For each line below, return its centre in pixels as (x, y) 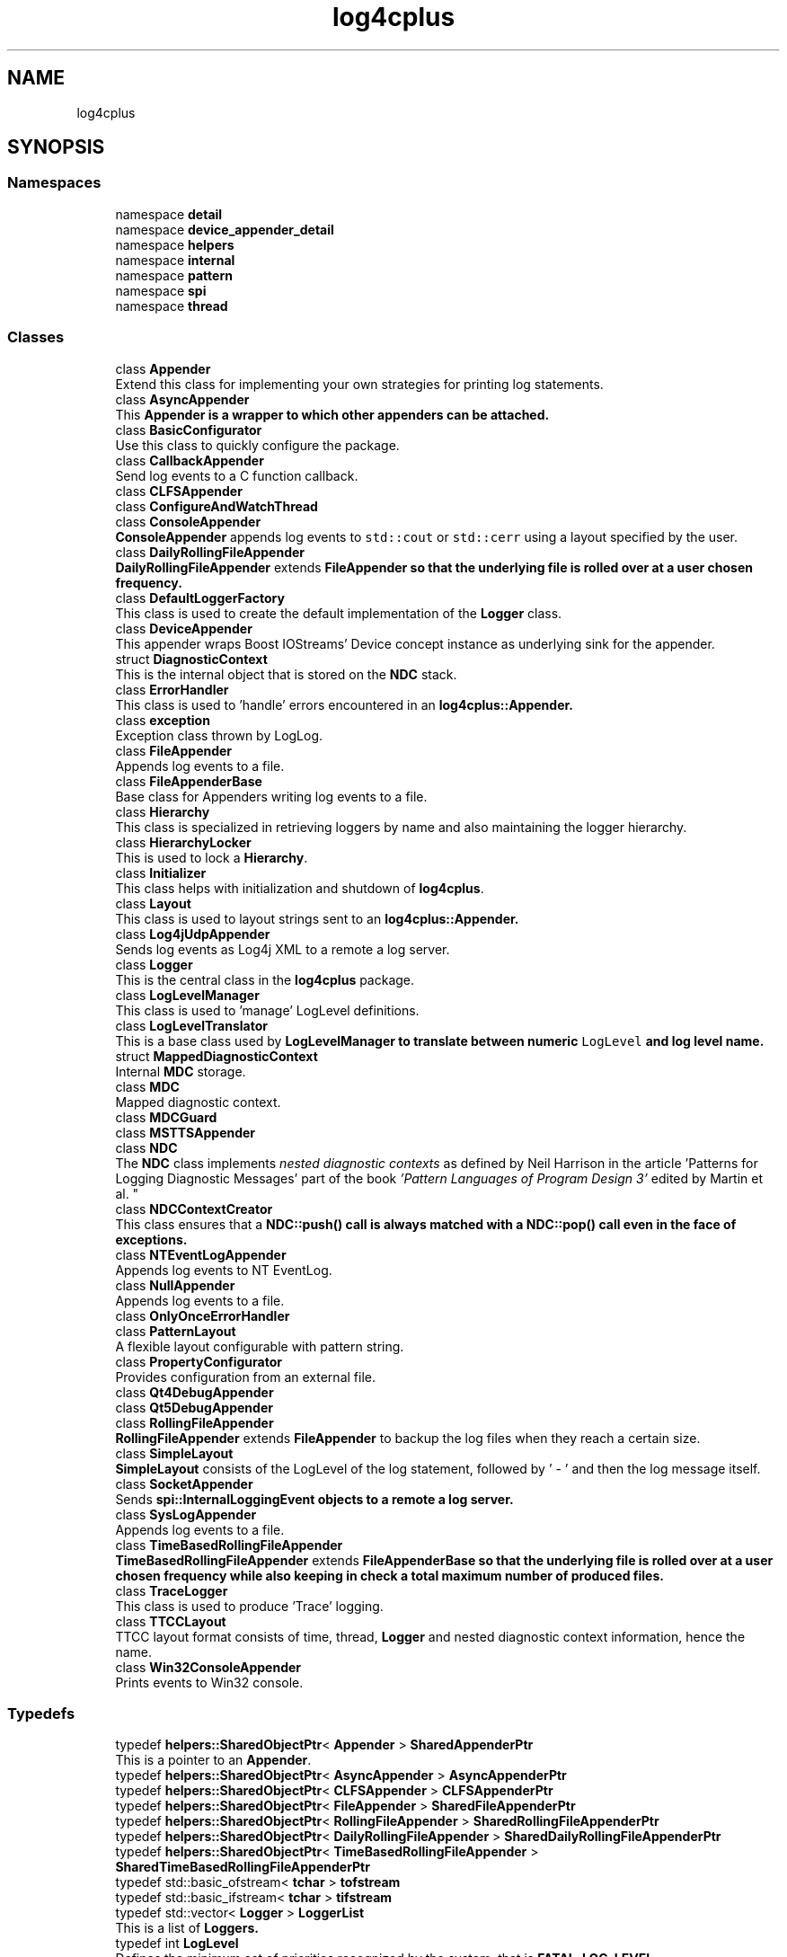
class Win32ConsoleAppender (208, 1667)
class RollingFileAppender (195, 1422)
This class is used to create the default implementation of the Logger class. (339, 613)
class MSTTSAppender (186, 1132)
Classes (36, 337)
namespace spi (161, 290)
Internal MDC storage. (181, 1071)
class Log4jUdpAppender (193, 934)
